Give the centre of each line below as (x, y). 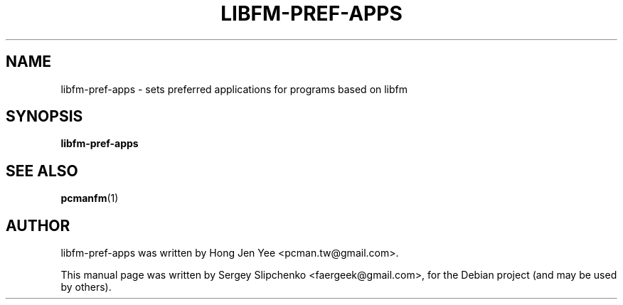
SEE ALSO (42, 171)
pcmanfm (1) (90, 198)
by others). (86, 287)
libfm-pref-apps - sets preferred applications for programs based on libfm (234, 89)
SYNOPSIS (44, 117)
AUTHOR (38, 225)
